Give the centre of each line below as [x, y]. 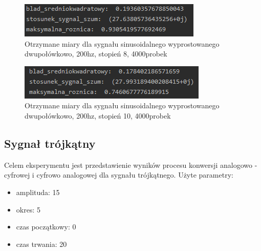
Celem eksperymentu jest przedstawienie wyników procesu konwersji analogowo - [131, 165]
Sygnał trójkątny [50, 143]
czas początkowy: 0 [46, 227]
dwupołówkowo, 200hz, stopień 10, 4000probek [98, 115]
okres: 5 [28, 209]
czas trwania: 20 [41, 244]
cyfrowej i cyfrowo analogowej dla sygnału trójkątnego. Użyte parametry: [119, 175]
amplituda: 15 [38, 192]
